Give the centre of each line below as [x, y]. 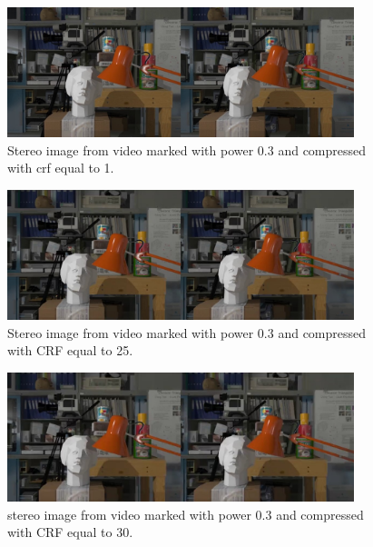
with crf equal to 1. [61, 168]
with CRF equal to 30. [70, 532]
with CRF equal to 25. [70, 350]
